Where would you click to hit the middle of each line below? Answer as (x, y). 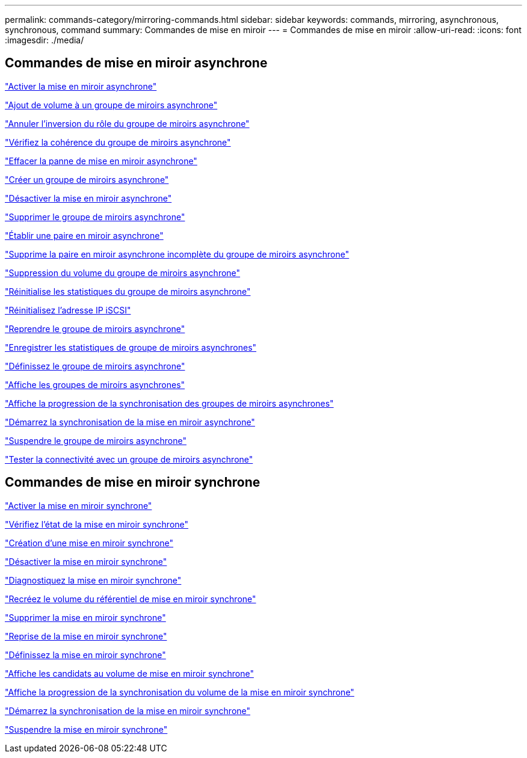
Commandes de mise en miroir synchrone (133, 482)
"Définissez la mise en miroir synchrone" (85, 655)
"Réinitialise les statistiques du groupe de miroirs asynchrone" (128, 291)
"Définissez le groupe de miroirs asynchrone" (95, 366)
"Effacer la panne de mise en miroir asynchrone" (101, 161)
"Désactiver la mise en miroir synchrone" (86, 561)
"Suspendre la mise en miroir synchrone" (86, 729)
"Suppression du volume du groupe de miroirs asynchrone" (123, 273)
